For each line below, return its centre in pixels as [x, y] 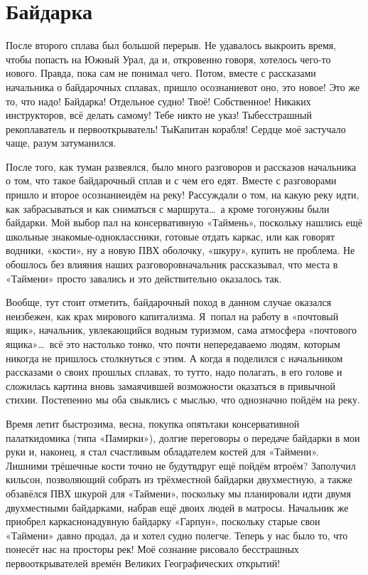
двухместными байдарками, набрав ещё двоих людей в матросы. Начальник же [177, 507]
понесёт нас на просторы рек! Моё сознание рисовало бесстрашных [152, 549]
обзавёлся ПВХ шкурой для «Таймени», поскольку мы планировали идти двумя [178, 493]
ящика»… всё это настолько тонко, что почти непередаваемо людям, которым [173, 344]
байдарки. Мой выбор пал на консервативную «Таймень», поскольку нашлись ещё [184, 222]
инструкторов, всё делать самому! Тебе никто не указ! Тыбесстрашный [159, 115]
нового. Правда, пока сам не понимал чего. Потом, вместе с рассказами [161, 73]
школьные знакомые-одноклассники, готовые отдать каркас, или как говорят [171, 236]
